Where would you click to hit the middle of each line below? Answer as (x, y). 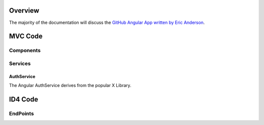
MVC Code (26, 36)
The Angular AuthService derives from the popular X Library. (70, 85)
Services (20, 63)
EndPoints (22, 113)
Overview (24, 10)
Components (25, 50)
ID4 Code (24, 99)
